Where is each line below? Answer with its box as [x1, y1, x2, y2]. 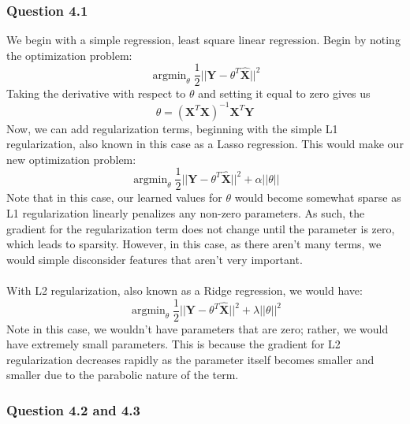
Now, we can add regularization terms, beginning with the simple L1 [6, 120, 338, 136]
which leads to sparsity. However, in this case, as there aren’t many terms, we [6, 236, 382, 252]
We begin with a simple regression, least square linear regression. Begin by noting [6, 32, 401, 48]
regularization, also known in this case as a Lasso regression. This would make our [6, 136, 404, 152]
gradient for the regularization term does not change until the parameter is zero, [6, 220, 395, 236]
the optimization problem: [6, 46, 132, 63]
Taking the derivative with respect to [6, 85, 186, 102]
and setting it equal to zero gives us [198, 85, 371, 102]
